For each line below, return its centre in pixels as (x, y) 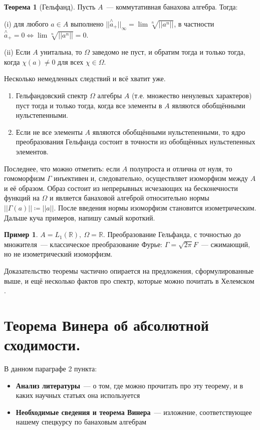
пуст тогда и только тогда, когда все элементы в (89, 105)
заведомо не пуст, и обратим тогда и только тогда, (169, 52)
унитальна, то (61, 52)
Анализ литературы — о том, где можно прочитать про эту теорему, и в (129, 385)
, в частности (194, 23)
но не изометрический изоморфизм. (58, 254)
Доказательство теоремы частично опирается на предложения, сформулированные (129, 270)
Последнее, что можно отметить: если (62, 168)
